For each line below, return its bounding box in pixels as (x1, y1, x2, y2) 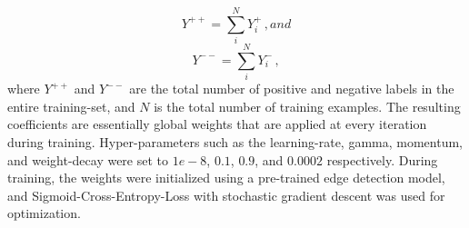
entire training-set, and (7, 96, 135, 115)
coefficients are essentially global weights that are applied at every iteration (7, 114, 427, 134)
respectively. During (326, 150, 438, 169)
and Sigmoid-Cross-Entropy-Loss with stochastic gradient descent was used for (7, 185, 445, 204)
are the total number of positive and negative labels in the (129, 79, 454, 98)
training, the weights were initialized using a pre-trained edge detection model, (7, 168, 445, 187)
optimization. (7, 203, 81, 223)
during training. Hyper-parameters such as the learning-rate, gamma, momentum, (7, 133, 464, 152)
